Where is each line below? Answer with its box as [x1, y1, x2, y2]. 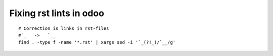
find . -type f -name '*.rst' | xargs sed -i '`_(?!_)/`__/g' [18, 39, 176, 45]
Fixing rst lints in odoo [9, 8, 105, 19]
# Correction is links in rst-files [18, 25, 109, 31]
